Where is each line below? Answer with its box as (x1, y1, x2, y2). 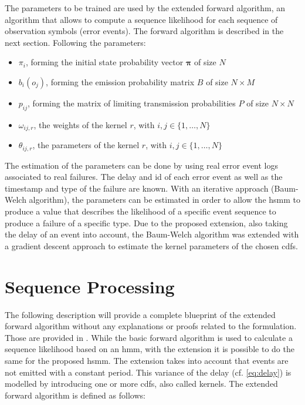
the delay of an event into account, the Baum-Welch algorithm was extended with (5, 228, 299, 240)
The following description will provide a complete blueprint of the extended (5, 308, 276, 320)
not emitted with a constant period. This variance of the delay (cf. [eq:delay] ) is (5, 366, 292, 378)
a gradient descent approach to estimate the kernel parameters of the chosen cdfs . (5, 239, 298, 252)
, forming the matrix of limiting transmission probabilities (28, 96, 236, 109)
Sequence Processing (5, 274, 175, 298)
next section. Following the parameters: (5, 36, 146, 48)
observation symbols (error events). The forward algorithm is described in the (5, 25, 284, 37)
